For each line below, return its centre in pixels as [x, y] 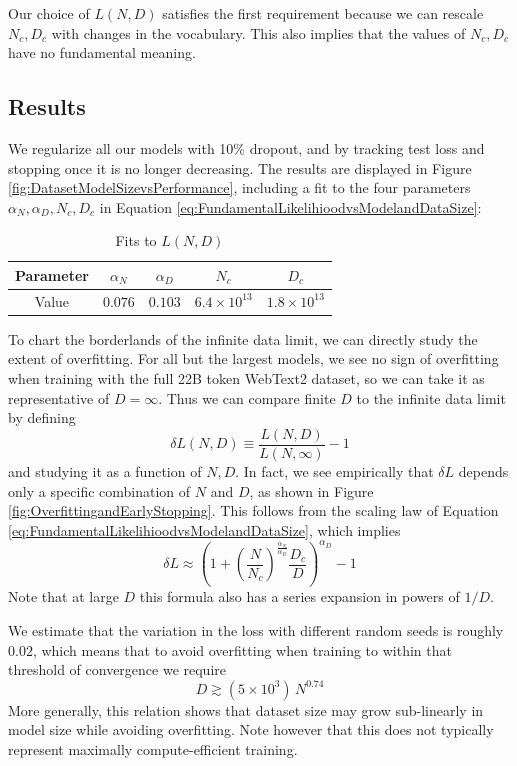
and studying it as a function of [105, 470]
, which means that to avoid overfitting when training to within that [242, 649]
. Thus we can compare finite [247, 397]
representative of [59, 397]
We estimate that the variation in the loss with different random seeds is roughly [256, 629]
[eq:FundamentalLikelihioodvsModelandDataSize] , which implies [204, 529]
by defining [42, 417]
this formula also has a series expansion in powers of [299, 596]
